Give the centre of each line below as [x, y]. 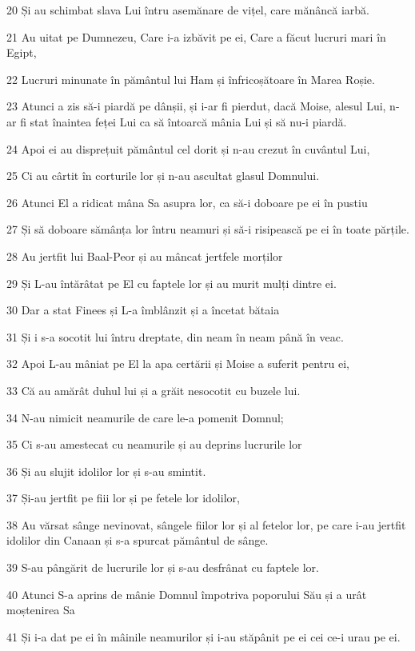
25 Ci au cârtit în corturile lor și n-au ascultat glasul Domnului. [163, 176]
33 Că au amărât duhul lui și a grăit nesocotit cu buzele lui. [154, 390]
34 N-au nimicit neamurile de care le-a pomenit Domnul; [145, 417]
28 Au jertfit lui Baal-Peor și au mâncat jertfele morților [145, 256]
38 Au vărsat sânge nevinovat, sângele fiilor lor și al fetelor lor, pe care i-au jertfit [206, 524]
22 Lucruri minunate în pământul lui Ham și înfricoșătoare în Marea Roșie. [191, 79]
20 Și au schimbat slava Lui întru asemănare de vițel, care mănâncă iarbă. [188, 10]
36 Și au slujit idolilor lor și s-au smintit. [106, 471]
